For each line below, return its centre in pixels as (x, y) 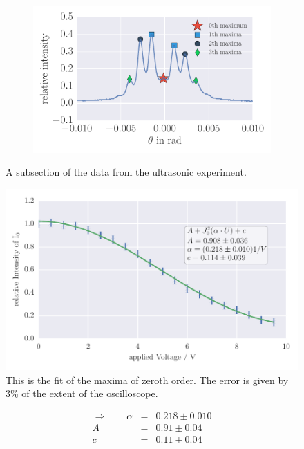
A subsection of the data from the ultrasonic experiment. (126, 172)
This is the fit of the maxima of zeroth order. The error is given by (147, 379)
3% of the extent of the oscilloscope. (82, 393)
